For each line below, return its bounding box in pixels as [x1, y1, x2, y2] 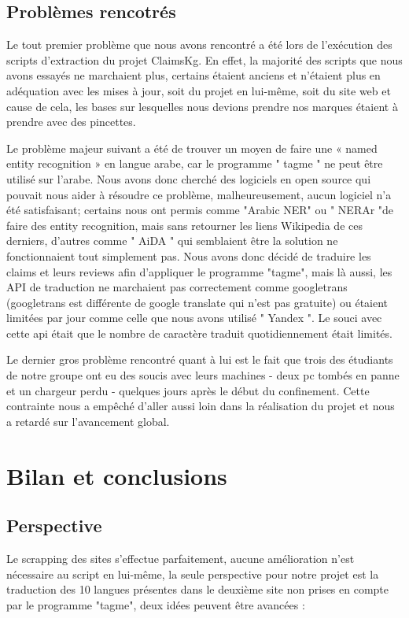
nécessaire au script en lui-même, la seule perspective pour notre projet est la [6, 565, 379, 582]
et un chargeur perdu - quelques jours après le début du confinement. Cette [6, 382, 370, 398]
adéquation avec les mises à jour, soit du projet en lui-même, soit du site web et [6, 82, 391, 98]
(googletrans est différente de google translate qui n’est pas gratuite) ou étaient [6, 294, 389, 310]
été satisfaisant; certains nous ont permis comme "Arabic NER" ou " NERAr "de [6, 202, 394, 218]
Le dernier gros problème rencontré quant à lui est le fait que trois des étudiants [6, 351, 393, 368]
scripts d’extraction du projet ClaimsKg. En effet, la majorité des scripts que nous [6, 51, 403, 68]
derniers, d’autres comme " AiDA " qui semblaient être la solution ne [6, 232, 338, 249]
